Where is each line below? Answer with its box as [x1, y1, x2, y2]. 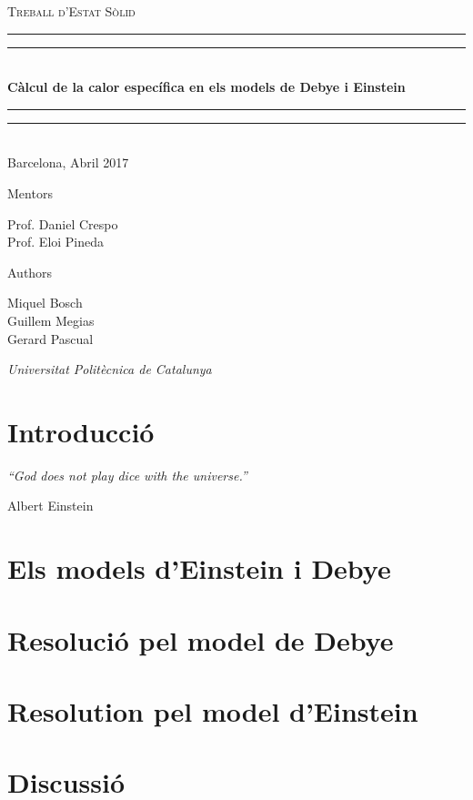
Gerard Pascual [7, 329, 94, 348]
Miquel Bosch [7, 293, 83, 312]
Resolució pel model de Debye [7, 621, 394, 658]
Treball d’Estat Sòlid [7, 2, 136, 20]
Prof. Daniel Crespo [7, 214, 118, 233]
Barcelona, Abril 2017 [7, 153, 129, 172]
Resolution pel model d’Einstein [7, 692, 418, 729]
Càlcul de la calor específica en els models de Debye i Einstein [7, 77, 406, 96]
